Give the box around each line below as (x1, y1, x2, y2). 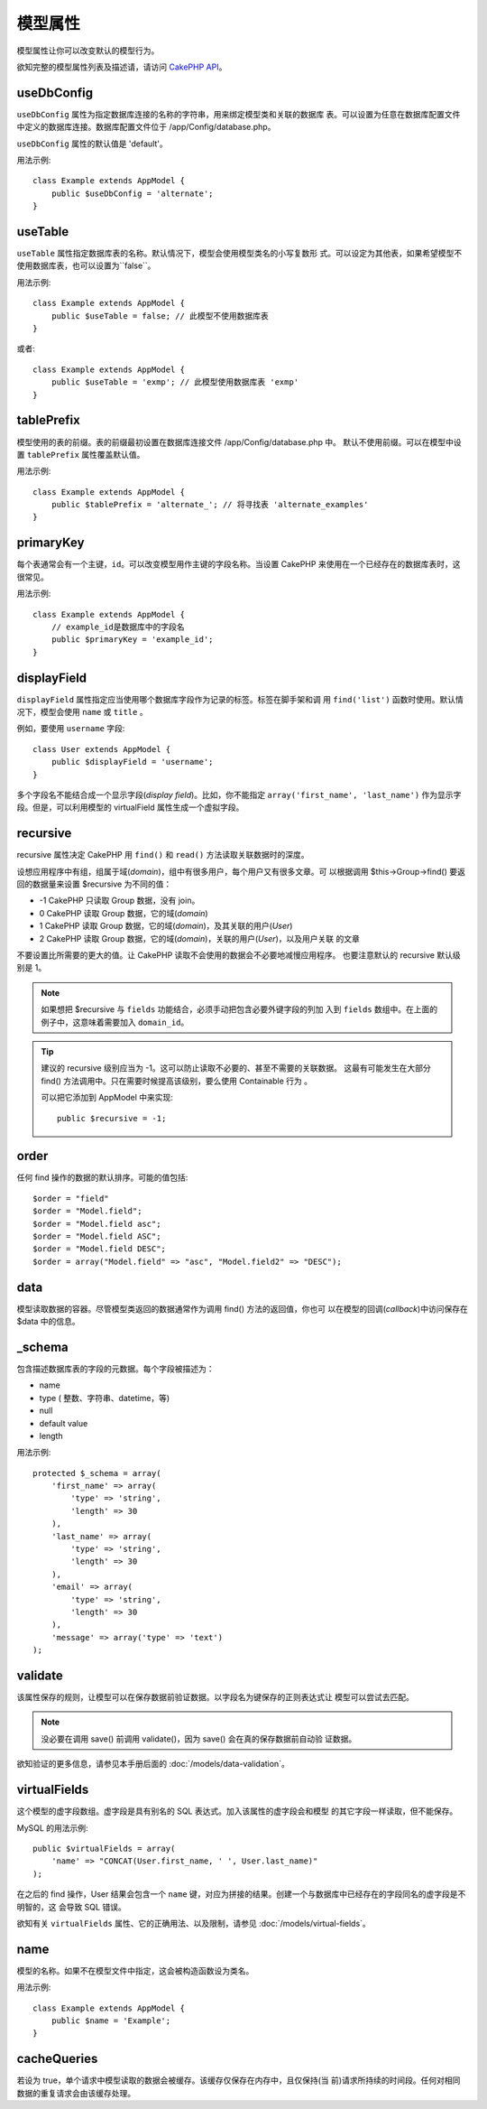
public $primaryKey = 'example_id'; (51, 635, 214, 645)
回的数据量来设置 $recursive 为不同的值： (16, 878, 172, 889)
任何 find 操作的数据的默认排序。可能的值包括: (16, 1172, 188, 1183)
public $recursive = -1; (57, 1113, 167, 1123)
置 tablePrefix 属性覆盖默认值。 (16, 449, 145, 460)
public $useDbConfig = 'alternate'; (51, 188, 214, 199)
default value (39, 1417, 88, 1428)
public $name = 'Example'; (51, 2015, 171, 2026)
